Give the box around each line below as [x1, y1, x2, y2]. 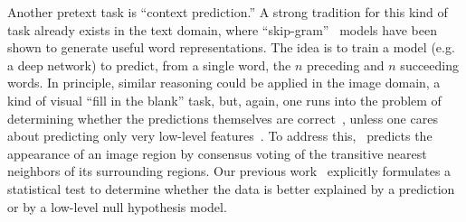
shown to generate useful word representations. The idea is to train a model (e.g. [7, 38, 455, 57]
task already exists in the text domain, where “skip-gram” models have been [7, 20, 437, 39]
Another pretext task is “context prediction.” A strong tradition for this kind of [7, 3, 448, 21]
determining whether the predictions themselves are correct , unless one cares [7, 108, 438, 127]
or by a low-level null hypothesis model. [7, 197, 227, 216]
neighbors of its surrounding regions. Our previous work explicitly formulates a [7, 162, 452, 180]
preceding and [307, 55, 385, 74]
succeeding [400, 55, 459, 74]
